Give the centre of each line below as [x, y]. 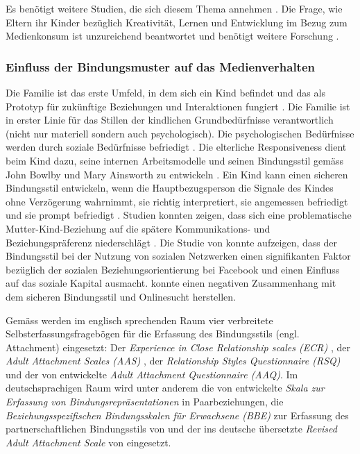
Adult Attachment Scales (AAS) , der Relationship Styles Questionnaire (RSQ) [173, 361]
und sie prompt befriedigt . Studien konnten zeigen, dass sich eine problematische [179, 215]
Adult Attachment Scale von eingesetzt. [88, 442]
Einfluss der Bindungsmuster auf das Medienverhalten [160, 66]
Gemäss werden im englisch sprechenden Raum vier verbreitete [139, 320]
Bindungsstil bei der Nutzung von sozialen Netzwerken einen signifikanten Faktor [178, 256]
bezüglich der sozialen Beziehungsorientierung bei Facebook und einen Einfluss [173, 269]
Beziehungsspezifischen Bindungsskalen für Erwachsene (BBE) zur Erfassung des [177, 415]
